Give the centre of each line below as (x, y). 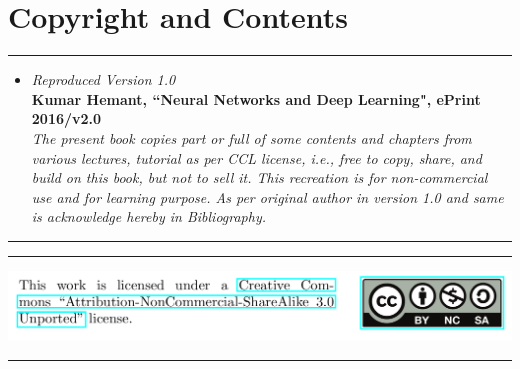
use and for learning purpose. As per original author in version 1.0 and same (267, 196)
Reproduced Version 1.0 (103, 79)
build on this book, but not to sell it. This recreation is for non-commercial (259, 177)
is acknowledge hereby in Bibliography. (149, 216)
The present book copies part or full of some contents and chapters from (251, 137)
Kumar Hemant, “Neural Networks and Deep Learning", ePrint (256, 98)
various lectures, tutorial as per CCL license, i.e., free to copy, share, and (256, 157)
